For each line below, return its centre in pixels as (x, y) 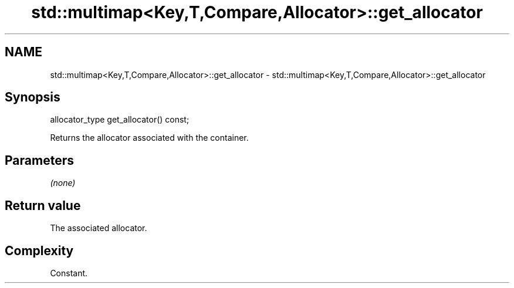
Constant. (69, 273)
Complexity (39, 250)
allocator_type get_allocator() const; (120, 120)
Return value (43, 205)
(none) (63, 183)
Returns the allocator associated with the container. (149, 138)
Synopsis (33, 97)
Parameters (39, 160)
